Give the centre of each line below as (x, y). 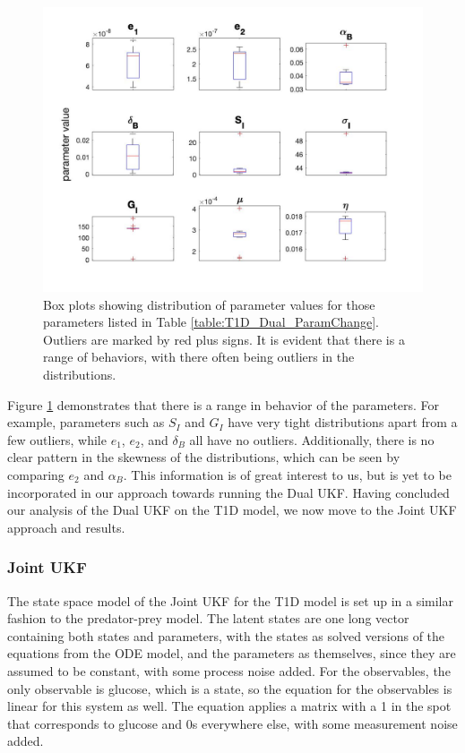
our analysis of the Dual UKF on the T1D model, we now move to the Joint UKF (232, 510)
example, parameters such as (86, 422)
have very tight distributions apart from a (343, 422)
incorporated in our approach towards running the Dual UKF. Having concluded (228, 492)
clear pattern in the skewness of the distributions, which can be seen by (204, 457)
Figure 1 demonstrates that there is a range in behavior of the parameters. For (224, 404)
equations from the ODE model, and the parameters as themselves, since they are (232, 653)
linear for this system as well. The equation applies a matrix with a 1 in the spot (229, 706)
